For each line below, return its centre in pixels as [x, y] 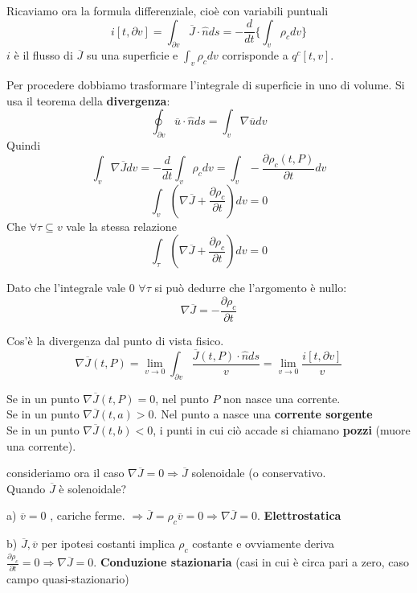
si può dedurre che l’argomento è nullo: [251, 288]
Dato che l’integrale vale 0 [71, 288]
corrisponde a [255, 55]
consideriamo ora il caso [65, 473]
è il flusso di [43, 55]
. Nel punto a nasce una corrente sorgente [263, 414]
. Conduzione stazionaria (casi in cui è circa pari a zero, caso [251, 562]
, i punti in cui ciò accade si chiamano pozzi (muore [282, 430]
